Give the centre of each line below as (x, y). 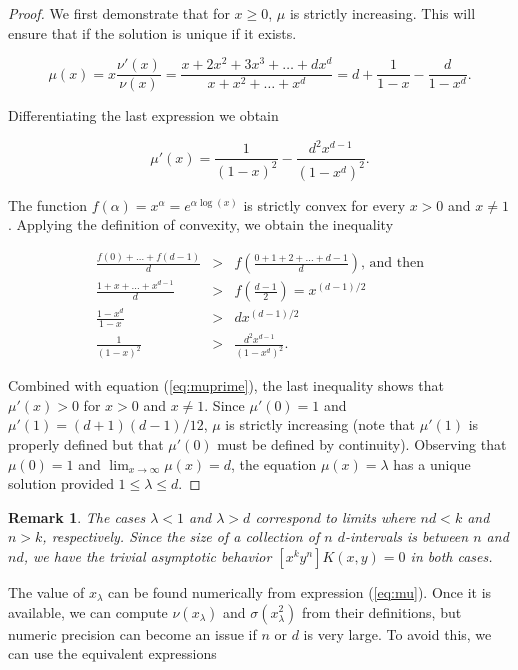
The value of (46, 591)
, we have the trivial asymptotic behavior (147, 555)
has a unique (432, 463)
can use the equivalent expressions (112, 653)
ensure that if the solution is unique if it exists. (152, 32)
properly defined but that (86, 443)
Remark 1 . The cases (77, 516)
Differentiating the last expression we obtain (143, 115)
